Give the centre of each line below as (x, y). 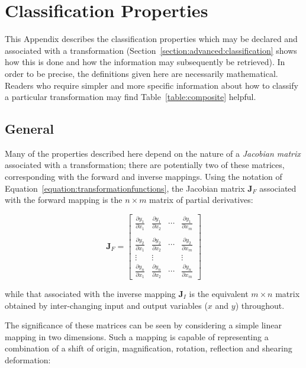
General (29, 129)
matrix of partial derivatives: (201, 200)
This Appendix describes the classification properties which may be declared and (151, 39)
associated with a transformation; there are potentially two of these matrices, (145, 165)
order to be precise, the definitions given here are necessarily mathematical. (141, 73)
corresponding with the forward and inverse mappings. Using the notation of (144, 177)
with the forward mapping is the (64, 200)
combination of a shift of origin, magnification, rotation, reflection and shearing (149, 348)
